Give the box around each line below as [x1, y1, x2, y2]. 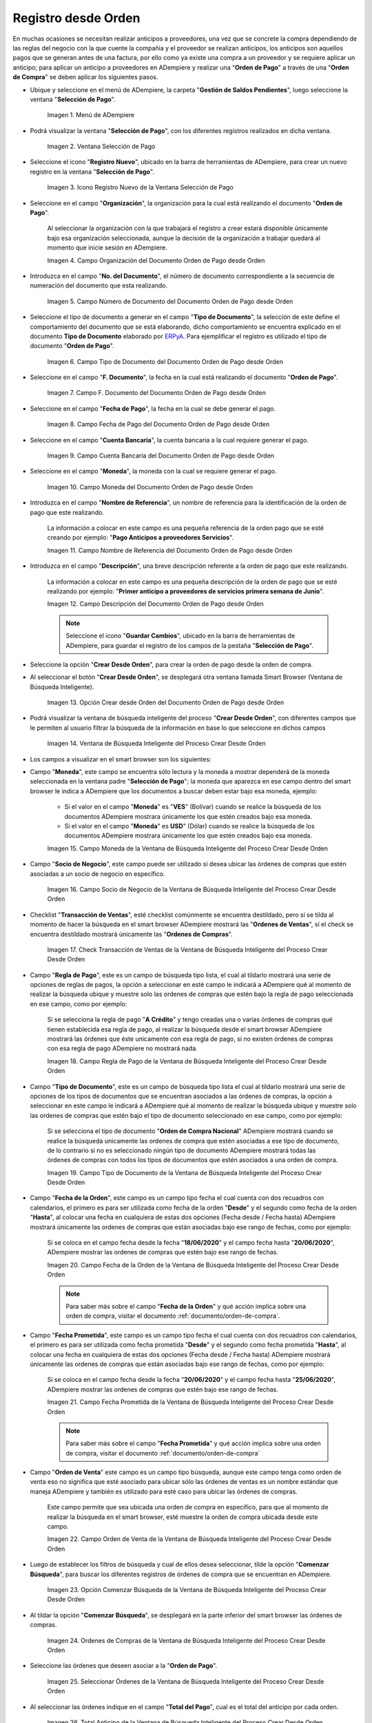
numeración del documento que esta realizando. [30, 281, 168, 289]
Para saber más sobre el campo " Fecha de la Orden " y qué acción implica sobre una [65, 1303, 307, 1310]
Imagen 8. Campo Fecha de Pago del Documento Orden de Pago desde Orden [47, 420, 270, 429]
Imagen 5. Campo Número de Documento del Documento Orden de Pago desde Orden [47, 297, 293, 305]
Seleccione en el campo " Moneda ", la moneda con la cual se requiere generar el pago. [30, 467, 277, 476]
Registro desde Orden [12, 10, 141, 26]
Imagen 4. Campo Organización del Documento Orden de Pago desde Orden [47, 256, 265, 265]
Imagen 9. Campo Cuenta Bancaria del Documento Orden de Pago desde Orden [47, 451, 275, 460]
